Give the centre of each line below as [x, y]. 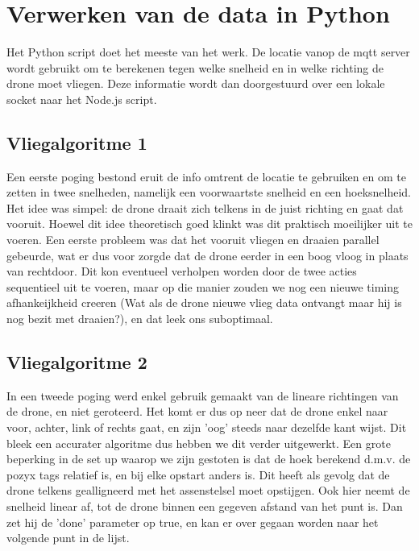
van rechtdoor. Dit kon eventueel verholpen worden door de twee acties [182, 271]
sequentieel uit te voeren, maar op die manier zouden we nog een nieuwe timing [203, 286]
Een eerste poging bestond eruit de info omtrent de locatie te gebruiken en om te [206, 176]
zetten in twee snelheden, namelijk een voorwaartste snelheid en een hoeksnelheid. [209, 192]
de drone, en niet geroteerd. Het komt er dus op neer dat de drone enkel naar [197, 411]
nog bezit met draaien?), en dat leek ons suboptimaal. [140, 319]
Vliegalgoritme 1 [77, 142]
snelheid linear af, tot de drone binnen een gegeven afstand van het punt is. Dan [205, 506]
